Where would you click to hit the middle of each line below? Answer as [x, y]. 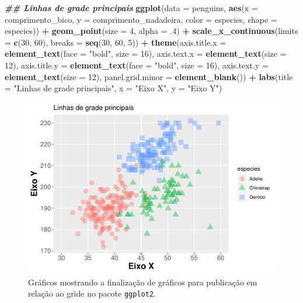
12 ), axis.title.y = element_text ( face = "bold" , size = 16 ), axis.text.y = [137, 65]
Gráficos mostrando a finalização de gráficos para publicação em [143, 282]
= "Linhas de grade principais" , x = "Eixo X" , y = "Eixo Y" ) [114, 88]
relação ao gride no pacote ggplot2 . [92, 293]
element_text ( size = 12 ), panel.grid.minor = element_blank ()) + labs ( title [149, 76]
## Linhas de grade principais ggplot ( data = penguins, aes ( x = [131, 8]
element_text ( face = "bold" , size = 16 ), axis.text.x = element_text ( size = [146, 54]
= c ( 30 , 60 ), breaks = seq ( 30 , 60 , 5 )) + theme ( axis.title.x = [116, 42]
